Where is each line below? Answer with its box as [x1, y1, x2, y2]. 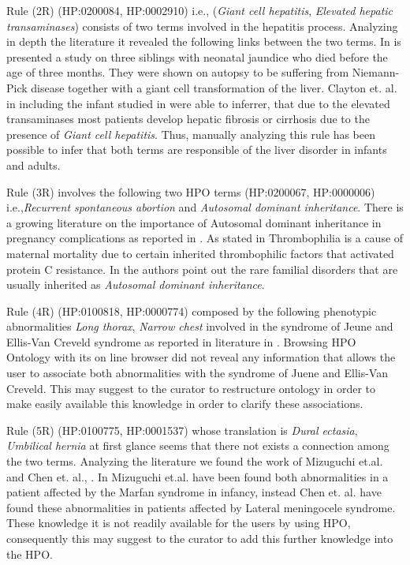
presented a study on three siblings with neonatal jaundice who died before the [6, 48, 388, 65]
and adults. [6, 156, 61, 173]
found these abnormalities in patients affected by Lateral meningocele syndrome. [6, 499, 396, 515]
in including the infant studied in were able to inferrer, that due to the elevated [6, 95, 390, 111]
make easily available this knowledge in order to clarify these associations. [6, 395, 363, 412]
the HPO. [6, 545, 53, 562]
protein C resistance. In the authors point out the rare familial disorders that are [6, 260, 398, 277]
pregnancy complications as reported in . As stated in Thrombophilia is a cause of [6, 230, 404, 246]
